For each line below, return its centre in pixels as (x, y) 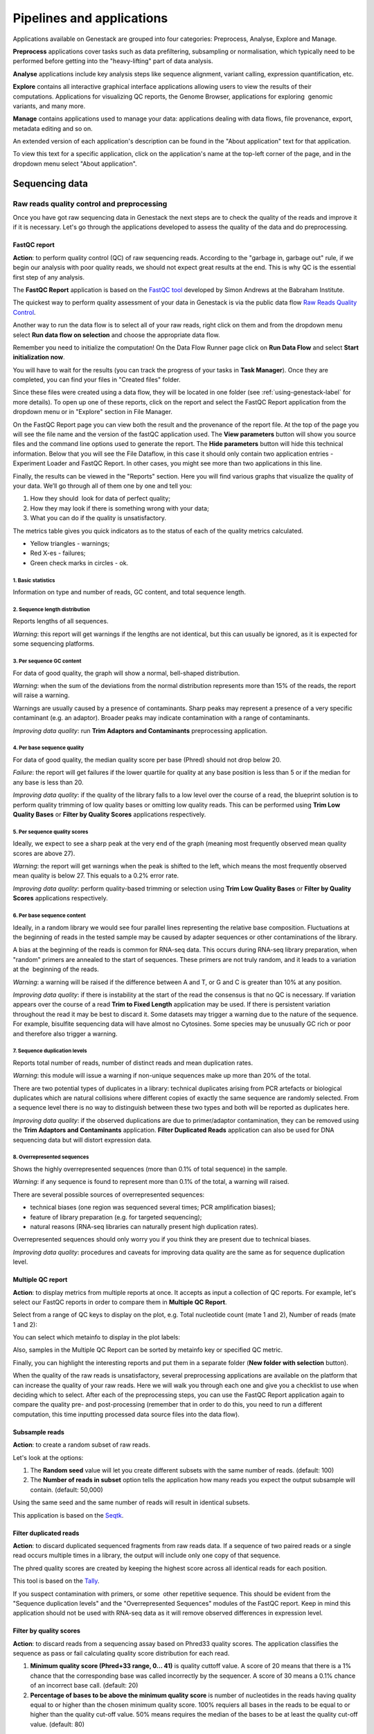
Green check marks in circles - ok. (79, 563)
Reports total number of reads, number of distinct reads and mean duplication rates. (133, 1063)
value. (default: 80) (57, 1724)
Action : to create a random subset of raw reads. (81, 1445)
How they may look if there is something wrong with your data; (119, 508)
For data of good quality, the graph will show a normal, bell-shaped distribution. (126, 673)
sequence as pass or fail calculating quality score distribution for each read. (121, 1654)
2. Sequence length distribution (51, 609)
